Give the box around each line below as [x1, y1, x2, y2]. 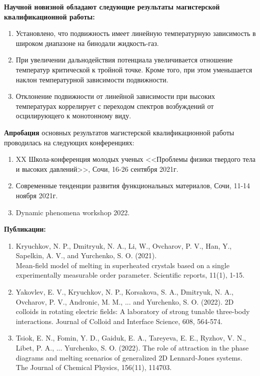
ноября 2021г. [15, 190, 58, 200]
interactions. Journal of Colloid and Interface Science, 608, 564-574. [15, 316, 222, 326]
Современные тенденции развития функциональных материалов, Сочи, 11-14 [15, 180, 250, 191]
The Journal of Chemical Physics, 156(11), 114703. [15, 362, 172, 373]
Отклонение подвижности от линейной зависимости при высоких [15, 91, 215, 101]
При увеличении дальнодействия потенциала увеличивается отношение [15, 54, 233, 65]
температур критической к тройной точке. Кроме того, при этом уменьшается [15, 64, 252, 74]
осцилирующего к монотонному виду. [15, 110, 131, 121]
